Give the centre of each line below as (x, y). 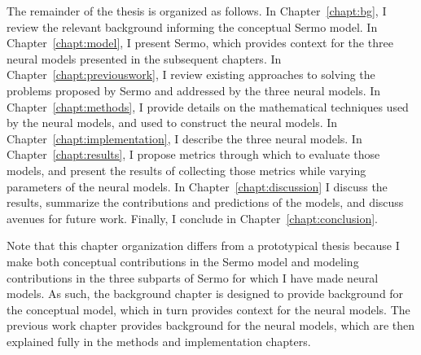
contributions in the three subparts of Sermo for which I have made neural (193, 277)
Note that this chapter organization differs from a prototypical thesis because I (203, 245)
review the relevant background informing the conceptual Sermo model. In (192, 26)
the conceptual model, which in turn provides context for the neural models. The (208, 309)
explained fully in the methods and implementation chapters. (159, 341)
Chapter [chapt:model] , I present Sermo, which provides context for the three (200, 43)
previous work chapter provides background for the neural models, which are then (211, 325)
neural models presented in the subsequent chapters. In (144, 58)
